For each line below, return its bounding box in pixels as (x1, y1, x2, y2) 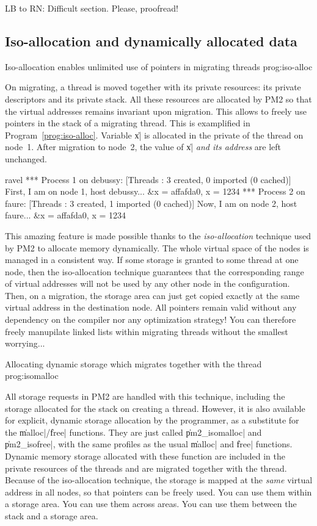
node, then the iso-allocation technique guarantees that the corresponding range (5, 265, 304, 278)
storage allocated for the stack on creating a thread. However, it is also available (5, 402, 305, 414)
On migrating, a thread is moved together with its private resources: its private (5, 81, 301, 93)
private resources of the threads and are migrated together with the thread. (5, 461, 287, 474)
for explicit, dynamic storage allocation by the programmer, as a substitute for (5, 414, 299, 427)
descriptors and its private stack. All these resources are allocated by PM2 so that (5, 92, 312, 105)
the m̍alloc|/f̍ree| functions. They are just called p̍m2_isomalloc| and (5, 425, 262, 438)
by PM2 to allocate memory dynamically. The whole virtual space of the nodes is (5, 241, 309, 254)
